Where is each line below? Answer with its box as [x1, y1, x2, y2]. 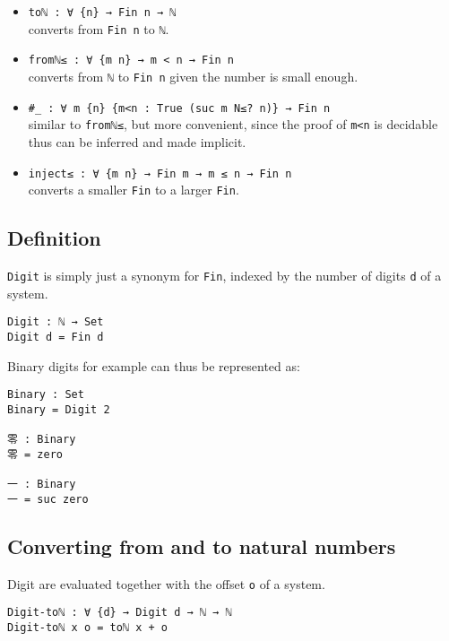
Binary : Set [7, 388, 84, 402]
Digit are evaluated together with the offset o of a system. [7, 574, 325, 593]
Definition [7, 224, 101, 252]
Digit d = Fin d [7, 330, 104, 343]
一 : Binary [7, 478, 76, 491]
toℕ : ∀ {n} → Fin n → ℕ [28, 6, 177, 19]
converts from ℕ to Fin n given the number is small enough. [28, 66, 358, 85]
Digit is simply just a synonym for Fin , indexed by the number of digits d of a [7, 266, 442, 285]
